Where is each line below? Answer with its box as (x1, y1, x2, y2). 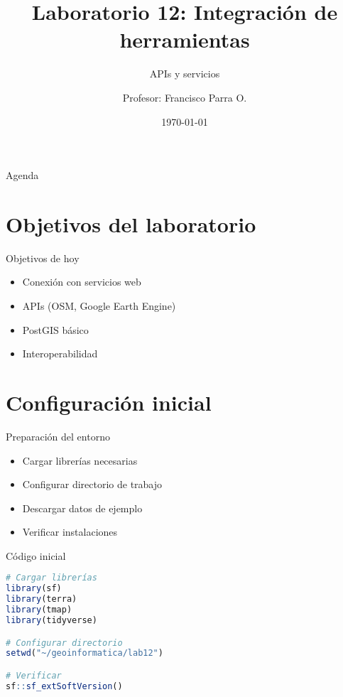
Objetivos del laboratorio (6, 209, 256, 238)
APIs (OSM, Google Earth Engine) (22, 298, 176, 313)
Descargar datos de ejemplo (22, 500, 143, 515)
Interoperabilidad (22, 346, 98, 361)
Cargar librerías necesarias (22, 453, 138, 468)
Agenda (6, 168, 39, 183)
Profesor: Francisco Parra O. (122, 90, 247, 104)
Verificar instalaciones (22, 524, 118, 539)
